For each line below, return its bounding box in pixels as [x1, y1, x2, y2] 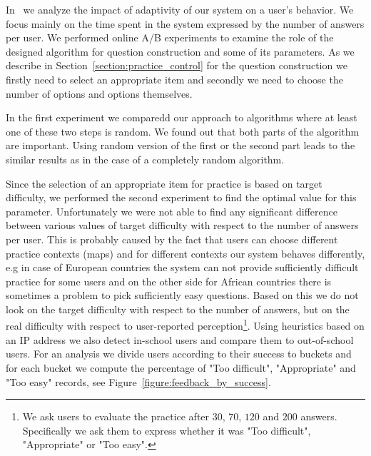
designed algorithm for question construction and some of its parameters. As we [6, 44, 355, 59]
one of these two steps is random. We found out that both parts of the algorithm [6, 123, 360, 138]
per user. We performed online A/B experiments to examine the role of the [6, 30, 334, 45]
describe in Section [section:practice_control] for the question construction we [6, 58, 347, 73]
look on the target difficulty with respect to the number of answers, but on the [6, 301, 350, 316]
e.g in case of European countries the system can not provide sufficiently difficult [6, 260, 359, 275]
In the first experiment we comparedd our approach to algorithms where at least [6, 110, 357, 125]
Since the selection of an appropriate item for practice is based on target [6, 176, 322, 191]
